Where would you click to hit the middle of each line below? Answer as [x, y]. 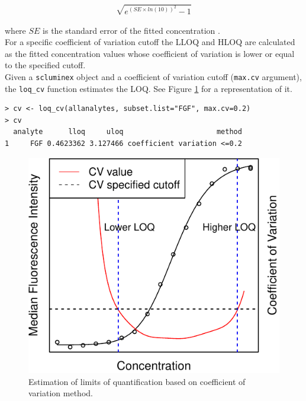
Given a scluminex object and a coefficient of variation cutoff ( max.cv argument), [153, 76]
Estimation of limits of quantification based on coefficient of [137, 381]
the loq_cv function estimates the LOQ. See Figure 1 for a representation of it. [149, 88]
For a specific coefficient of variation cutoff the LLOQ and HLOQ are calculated [150, 42]
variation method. [61, 393]
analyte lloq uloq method [128, 132]
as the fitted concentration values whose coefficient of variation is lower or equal [150, 53]
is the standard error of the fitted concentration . [131, 30]
